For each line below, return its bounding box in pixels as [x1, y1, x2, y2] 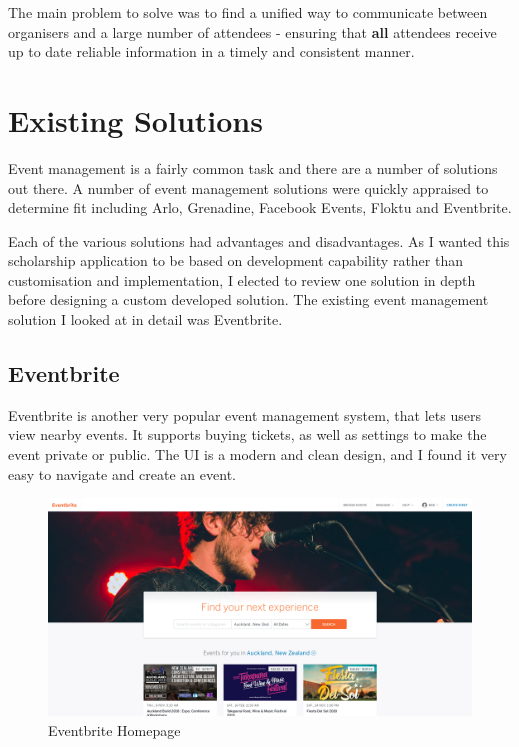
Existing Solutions [8, 99, 263, 140]
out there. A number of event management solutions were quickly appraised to [8, 177, 489, 198]
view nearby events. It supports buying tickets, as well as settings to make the [8, 424, 487, 445]
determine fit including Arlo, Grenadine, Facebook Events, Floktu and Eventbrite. [8, 197, 512, 218]
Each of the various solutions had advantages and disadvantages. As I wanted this [8, 230, 510, 251]
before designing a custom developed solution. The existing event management [8, 289, 489, 310]
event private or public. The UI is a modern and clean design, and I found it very [8, 444, 507, 465]
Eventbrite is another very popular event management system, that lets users [8, 404, 481, 425]
